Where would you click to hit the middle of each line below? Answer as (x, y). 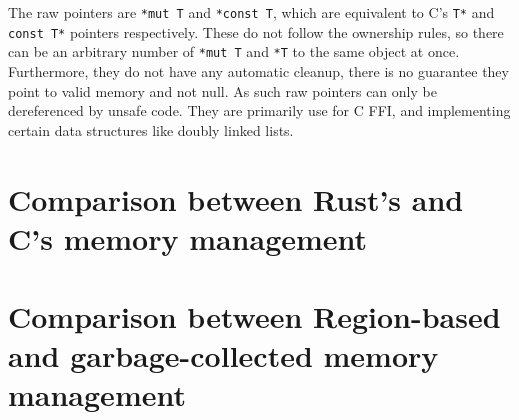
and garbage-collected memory (223, 355)
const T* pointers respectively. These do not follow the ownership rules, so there (256, 31)
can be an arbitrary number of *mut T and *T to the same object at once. (234, 51)
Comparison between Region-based (254, 316)
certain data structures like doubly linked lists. (151, 129)
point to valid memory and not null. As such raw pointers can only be (222, 90)
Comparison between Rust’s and (236, 198)
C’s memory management (188, 237)
